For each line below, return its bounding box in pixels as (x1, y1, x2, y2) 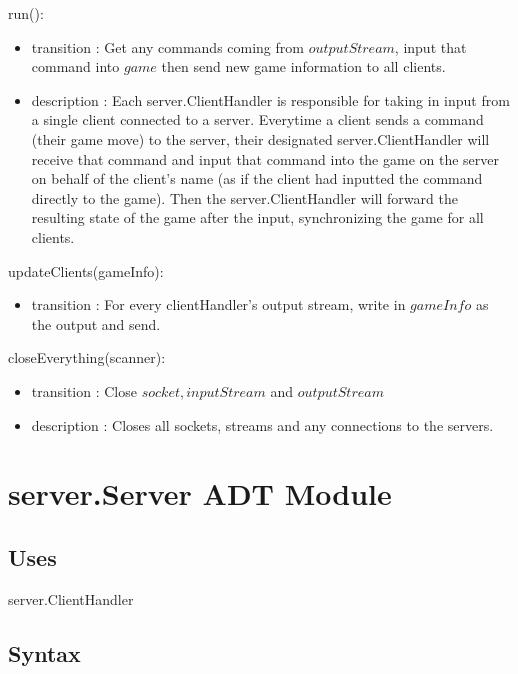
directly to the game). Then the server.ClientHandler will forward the (31, 187, 458, 208)
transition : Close (31, 380, 137, 401)
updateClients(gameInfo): (8, 260, 164, 281)
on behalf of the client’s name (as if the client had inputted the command (31, 168, 483, 189)
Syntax (8, 637, 81, 668)
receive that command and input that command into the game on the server (31, 148, 500, 169)
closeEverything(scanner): (8, 347, 166, 368)
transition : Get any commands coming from (31, 36, 304, 57)
